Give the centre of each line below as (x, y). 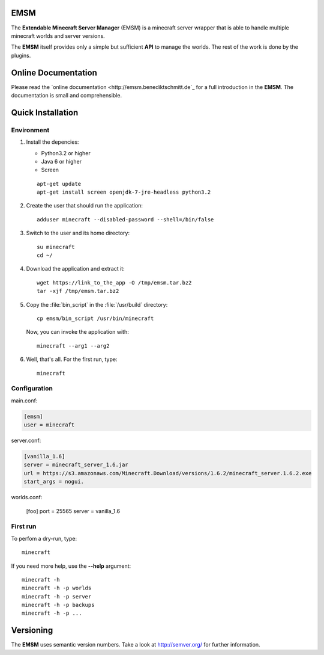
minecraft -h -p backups (58, 605)
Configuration (32, 389)
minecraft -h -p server (57, 596)
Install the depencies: (52, 142)
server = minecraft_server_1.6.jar (76, 465)
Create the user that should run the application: (85, 206)
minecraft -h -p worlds (57, 588)
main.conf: (24, 401)
